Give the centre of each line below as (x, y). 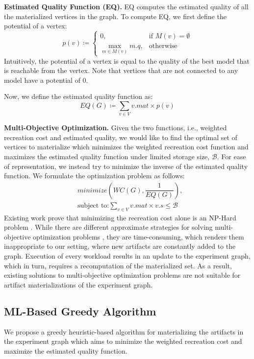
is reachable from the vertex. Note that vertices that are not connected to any (121, 70)
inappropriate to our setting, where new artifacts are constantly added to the (120, 246)
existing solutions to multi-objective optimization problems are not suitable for (122, 275)
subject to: (93, 205)
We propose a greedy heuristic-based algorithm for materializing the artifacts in (124, 331)
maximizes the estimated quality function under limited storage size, (107, 156)
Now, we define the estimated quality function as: (78, 96)
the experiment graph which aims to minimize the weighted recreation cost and (123, 341)
